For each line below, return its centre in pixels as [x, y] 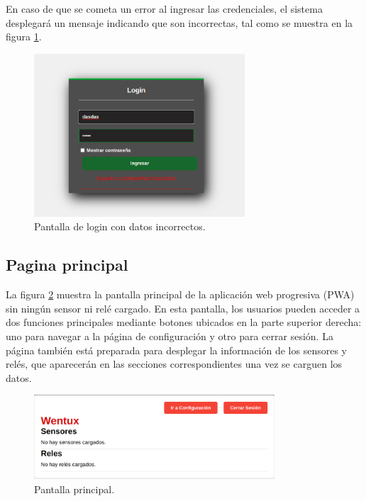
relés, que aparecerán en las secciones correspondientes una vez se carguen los [174, 364]
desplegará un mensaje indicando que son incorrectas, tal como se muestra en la [179, 22]
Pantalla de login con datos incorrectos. [120, 226]
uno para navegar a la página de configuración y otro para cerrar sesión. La [170, 336]
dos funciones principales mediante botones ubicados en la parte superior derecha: [184, 322]
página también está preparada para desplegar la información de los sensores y [176, 350]
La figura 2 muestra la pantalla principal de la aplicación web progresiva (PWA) [180, 294]
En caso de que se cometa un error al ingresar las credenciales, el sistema [164, 9]
